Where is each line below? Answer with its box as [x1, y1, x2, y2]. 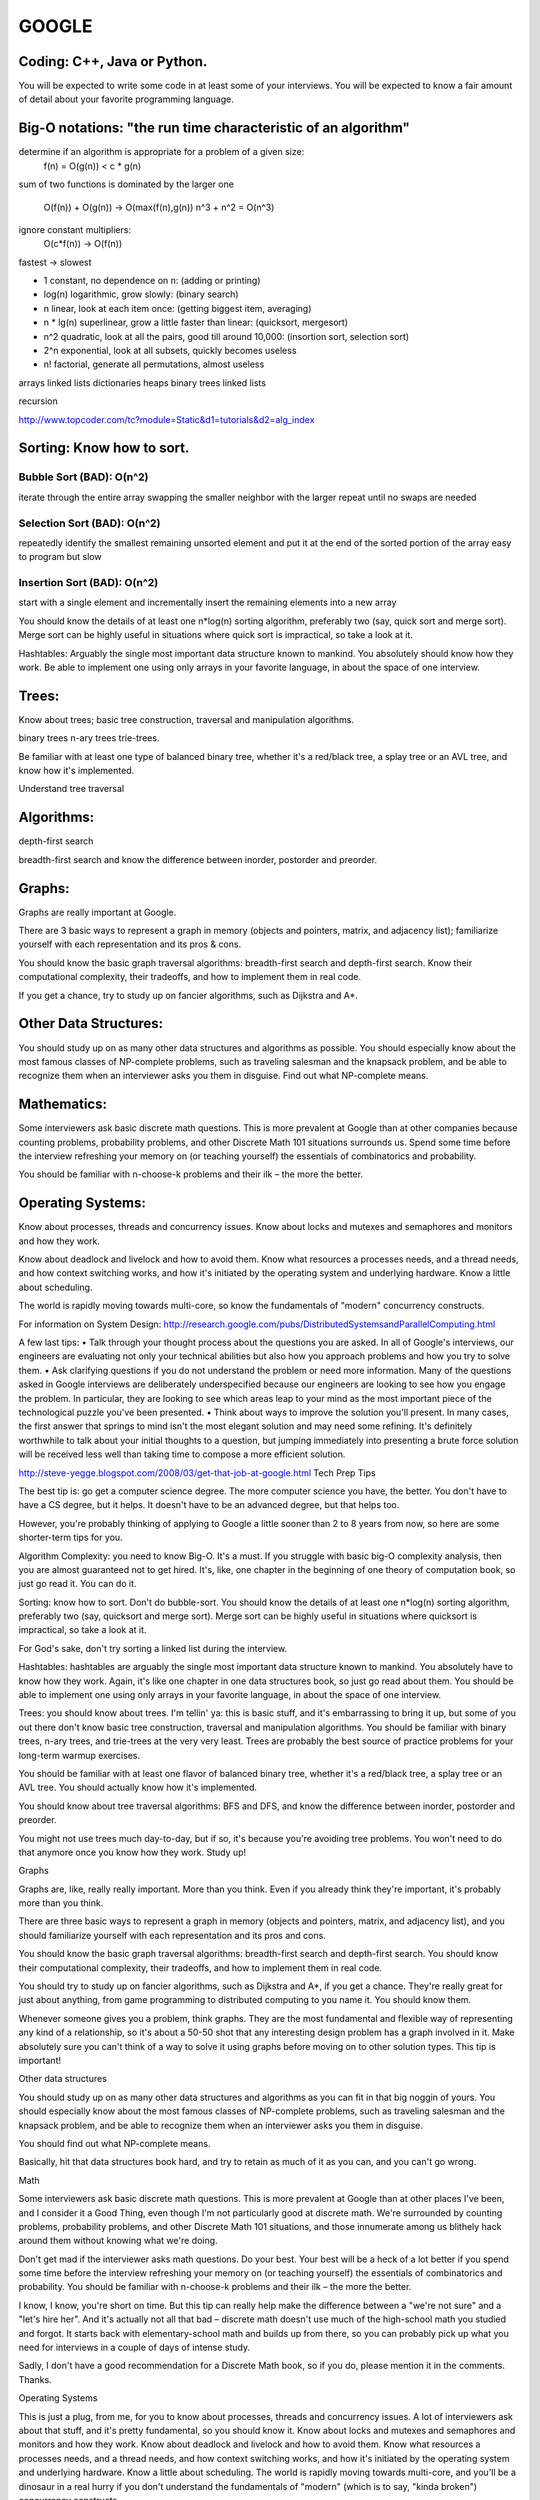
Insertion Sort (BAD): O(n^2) [18, 576, 159, 590]
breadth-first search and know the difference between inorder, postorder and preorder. [18, 853, 378, 865]
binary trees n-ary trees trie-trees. [18, 732, 160, 744]
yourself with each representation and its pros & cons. [18, 938, 242, 950]
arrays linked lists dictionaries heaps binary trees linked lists [18, 376, 267, 389]
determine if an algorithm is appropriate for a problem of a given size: [18, 146, 305, 158]
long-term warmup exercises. [18, 1749, 140, 1761]
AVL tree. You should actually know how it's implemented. [18, 1781, 258, 1794]
